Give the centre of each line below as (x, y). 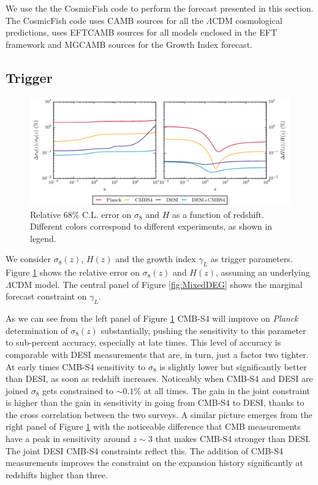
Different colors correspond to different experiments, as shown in (151, 226)
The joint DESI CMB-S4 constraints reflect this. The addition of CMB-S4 (144, 450)
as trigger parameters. (252, 259)
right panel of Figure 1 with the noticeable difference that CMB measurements (153, 426)
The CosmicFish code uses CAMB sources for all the (104, 20)
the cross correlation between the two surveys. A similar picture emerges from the (159, 414)
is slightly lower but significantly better (233, 366)
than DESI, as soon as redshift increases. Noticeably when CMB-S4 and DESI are (159, 378)
